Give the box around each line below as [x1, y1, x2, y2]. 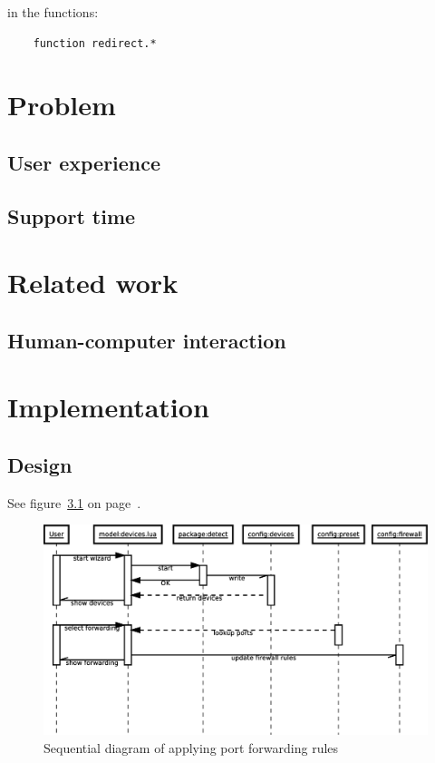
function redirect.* [33, 36, 157, 50]
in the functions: [7, 3, 99, 21]
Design [7, 451, 72, 479]
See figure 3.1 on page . [7, 493, 141, 512]
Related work [7, 264, 179, 301]
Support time [7, 201, 136, 230]
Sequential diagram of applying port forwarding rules [43, 738, 339, 757]
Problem [7, 86, 116, 123]
